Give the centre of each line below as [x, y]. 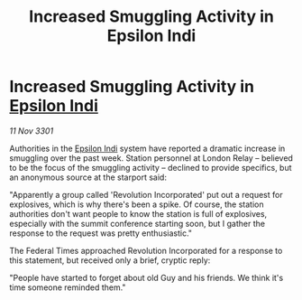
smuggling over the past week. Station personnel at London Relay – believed [151, 158]
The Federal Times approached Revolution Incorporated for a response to [146, 250]
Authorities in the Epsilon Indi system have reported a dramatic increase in [147, 148]
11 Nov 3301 [32, 131]
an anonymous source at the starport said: [88, 177]
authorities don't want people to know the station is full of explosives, [138, 213]
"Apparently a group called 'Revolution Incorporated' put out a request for [146, 194]
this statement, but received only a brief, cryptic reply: [110, 260]
